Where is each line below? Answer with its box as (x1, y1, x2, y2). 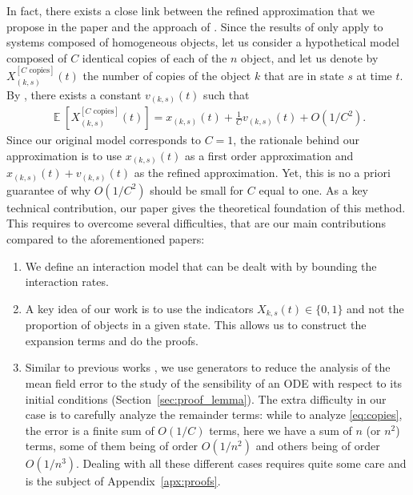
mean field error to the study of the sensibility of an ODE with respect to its (25, 374, 403, 391)
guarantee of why (6, 181, 91, 198)
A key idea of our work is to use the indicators (25, 300, 254, 316)
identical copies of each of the (82, 49, 227, 66)
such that (203, 86, 250, 103)
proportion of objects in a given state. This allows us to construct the (25, 316, 367, 333)
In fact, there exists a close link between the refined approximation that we (6, 2, 375, 18)
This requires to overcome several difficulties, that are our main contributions (6, 215, 386, 231)
